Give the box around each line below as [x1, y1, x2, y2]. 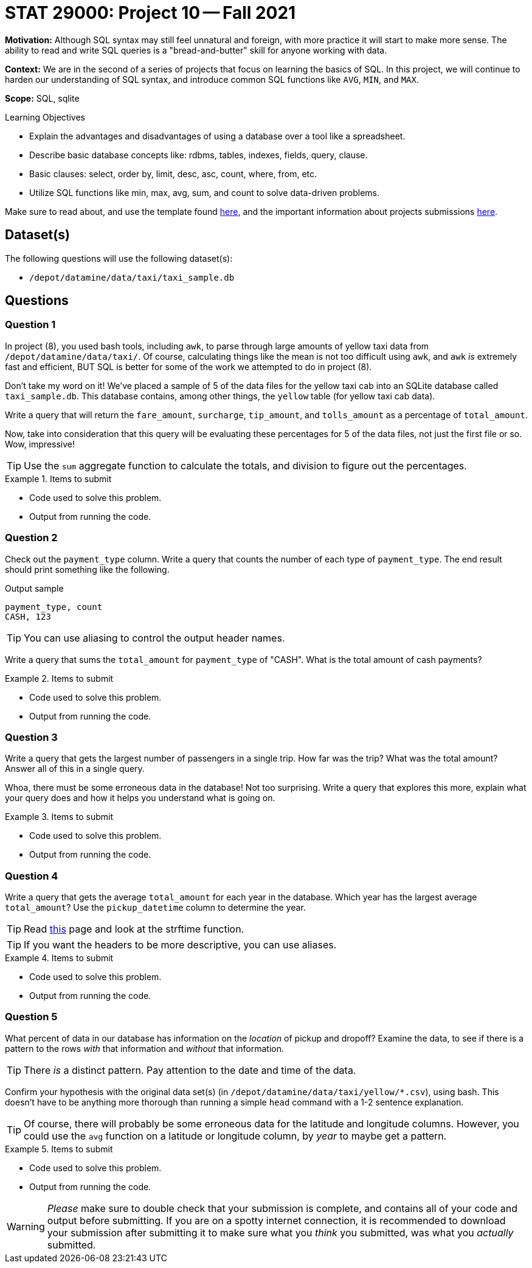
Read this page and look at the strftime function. [24, 923, 244, 936]
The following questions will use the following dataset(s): [5, 253, 233, 264]
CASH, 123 [5, 611, 51, 622]
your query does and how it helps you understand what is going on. [5, 793, 275, 804]
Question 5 [5, 1011, 58, 1023]
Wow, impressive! [5, 438, 75, 449]
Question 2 [5, 531, 58, 544]
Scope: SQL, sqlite [5, 93, 80, 103]
